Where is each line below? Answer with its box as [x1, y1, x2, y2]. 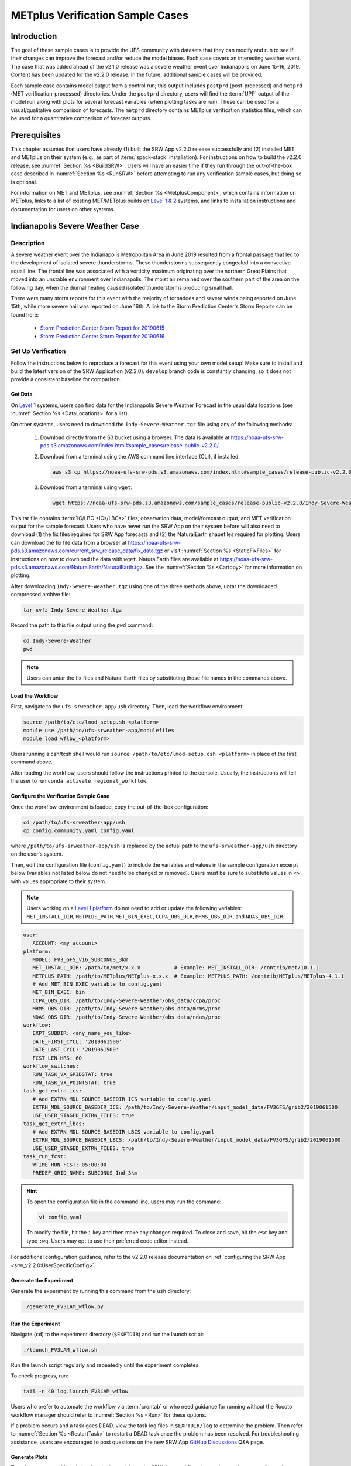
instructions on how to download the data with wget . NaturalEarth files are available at [11, 555, 219, 562]
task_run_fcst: [23, 1153, 67, 1160]
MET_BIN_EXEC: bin [32, 989, 85, 996]
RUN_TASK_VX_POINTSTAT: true [32, 1079, 116, 1086]
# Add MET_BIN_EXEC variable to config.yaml [32, 981, 162, 987]
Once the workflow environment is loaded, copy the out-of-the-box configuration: [11, 803, 209, 810]
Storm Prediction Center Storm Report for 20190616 [40, 332, 165, 340]
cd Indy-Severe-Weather [23, 637, 92, 644]
